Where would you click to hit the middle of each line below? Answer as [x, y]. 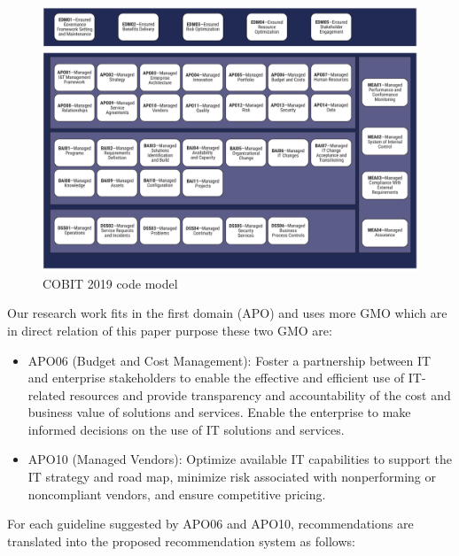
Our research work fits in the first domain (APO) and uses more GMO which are [227, 313]
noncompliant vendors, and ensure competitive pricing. [177, 494]
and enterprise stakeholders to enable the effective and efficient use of [216, 378]
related [47, 394]
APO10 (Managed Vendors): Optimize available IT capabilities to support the [240, 459]
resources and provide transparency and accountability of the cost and [260, 394]
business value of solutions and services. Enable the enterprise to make [219, 412]
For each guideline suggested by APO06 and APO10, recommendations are [210, 524]
